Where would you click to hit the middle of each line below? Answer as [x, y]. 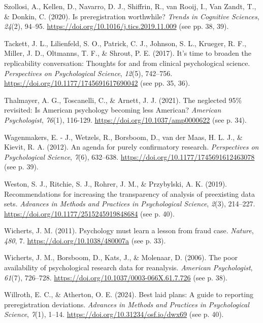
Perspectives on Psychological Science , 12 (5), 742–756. [88, 73]
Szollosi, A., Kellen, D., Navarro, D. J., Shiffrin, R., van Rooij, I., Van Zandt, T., [130, 6]
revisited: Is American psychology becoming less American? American [113, 110]
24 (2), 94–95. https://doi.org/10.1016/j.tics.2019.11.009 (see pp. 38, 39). [117, 26]
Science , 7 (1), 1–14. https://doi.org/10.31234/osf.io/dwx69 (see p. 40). [114, 314]
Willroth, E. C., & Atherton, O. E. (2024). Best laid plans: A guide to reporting [129, 294]
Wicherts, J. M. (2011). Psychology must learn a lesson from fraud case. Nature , [129, 230]
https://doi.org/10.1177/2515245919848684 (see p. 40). [89, 213]
